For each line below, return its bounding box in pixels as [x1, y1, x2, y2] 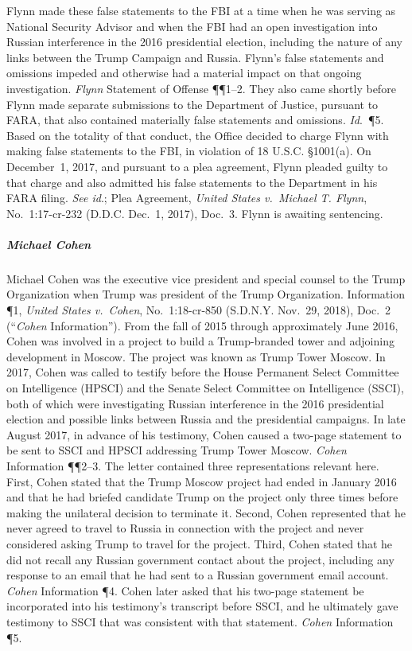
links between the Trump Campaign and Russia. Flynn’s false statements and [6, 49, 384, 65]
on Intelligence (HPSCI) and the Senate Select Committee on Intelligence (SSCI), [6, 380, 404, 396]
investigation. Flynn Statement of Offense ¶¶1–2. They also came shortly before [6, 80, 396, 96]
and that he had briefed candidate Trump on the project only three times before [6, 489, 398, 505]
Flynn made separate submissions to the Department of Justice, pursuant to [6, 96, 379, 112]
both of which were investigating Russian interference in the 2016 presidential [6, 395, 384, 411]
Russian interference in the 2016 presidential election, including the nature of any [6, 33, 402, 50]
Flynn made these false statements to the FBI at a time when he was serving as [6, 2, 396, 18]
